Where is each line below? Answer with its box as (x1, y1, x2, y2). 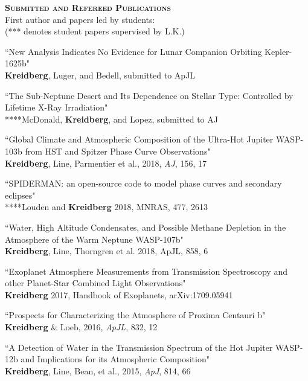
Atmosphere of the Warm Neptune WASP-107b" (5, 232, 184, 245)
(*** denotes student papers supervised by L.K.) (5, 25, 185, 37)
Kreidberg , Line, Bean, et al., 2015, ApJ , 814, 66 (5, 364, 191, 377)
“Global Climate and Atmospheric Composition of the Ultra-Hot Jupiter (5, 133, 274, 146)
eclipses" (5, 188, 36, 201)
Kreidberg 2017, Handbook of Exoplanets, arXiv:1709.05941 (5, 288, 233, 301)
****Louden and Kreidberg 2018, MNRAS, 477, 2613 (5, 200, 208, 213)
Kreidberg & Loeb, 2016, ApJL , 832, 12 (5, 321, 158, 333)
